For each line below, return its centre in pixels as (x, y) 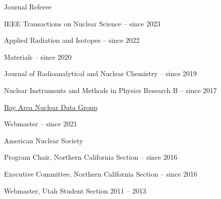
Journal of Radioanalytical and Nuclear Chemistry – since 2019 (101, 73)
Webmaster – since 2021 (41, 124)
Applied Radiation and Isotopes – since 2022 (72, 40)
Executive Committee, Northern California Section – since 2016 (101, 173)
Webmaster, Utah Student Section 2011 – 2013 (75, 190)
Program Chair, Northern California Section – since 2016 (91, 157)
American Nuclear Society (44, 140)
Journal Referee (28, 6)
